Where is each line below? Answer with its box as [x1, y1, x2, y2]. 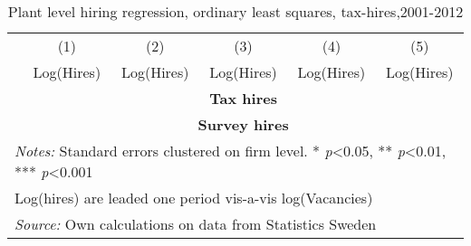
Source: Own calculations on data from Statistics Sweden [14, 213, 377, 234]
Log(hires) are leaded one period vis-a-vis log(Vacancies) [14, 187, 373, 208]
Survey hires [197, 114, 289, 135]
